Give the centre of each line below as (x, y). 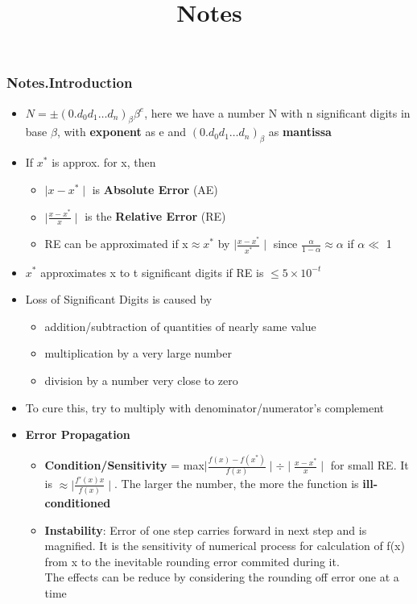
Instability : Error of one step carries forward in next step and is (206, 530)
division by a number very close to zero (141, 380)
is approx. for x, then (104, 162)
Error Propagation (78, 434)
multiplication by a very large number (138, 353)
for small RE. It (370, 465)
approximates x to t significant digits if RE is (152, 272)
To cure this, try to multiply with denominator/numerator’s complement (205, 407)
